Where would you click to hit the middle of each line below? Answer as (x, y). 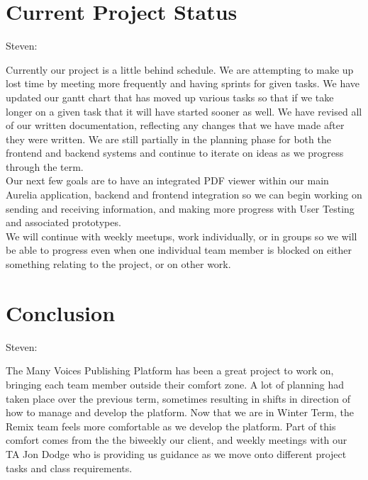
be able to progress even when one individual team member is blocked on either (179, 250)
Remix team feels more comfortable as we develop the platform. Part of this (171, 426)
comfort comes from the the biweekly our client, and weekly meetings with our (177, 440)
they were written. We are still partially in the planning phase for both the (168, 139)
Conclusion (61, 312)
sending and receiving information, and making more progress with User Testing (180, 208)
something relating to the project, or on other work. (118, 264)
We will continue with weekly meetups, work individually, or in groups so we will (182, 236)
